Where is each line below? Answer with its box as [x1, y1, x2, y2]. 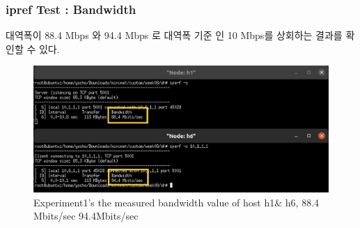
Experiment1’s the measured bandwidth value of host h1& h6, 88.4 [33, 195, 320, 209]
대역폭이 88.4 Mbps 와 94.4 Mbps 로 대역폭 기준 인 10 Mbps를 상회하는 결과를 [6, 28, 343, 43]
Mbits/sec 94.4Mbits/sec [33, 208, 139, 223]
